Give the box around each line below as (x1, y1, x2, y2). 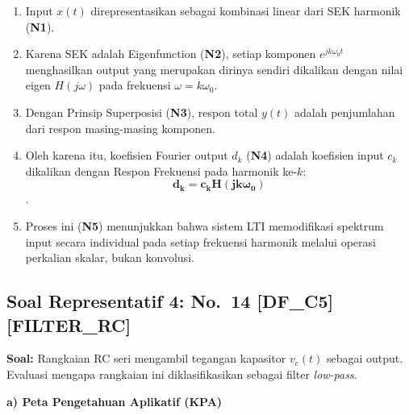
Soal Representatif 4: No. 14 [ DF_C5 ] (6, 288, 334, 313)
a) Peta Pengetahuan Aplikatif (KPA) (6, 392, 223, 409)
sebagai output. (326, 350, 403, 367)
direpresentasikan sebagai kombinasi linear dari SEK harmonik (90, 2, 401, 19)
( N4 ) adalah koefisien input (246, 147, 384, 164)
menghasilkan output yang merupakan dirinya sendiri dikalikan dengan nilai (25, 60, 403, 77)
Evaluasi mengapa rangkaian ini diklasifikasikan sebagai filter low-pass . (6, 365, 357, 382)
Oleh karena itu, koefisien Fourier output (25, 147, 228, 164)
